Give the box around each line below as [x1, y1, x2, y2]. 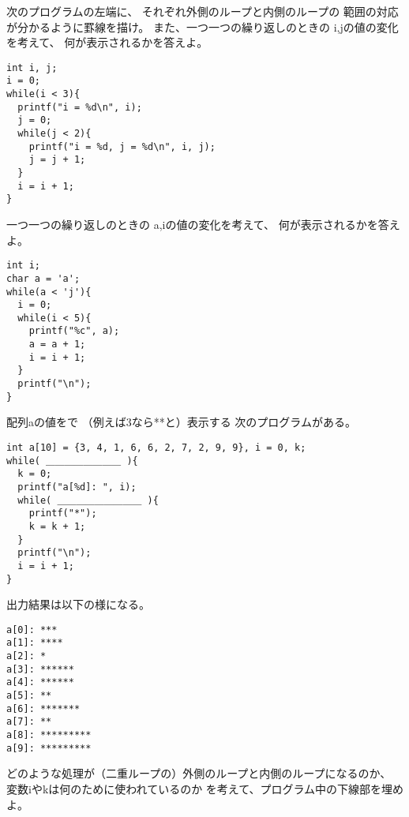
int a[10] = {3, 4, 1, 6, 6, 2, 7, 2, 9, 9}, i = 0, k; [6, 442, 306, 453]
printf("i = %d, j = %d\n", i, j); [28, 141, 216, 152]
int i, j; [6, 62, 58, 73]
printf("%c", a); [28, 325, 120, 337]
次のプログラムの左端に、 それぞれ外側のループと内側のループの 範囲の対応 [6, 3, 399, 19]
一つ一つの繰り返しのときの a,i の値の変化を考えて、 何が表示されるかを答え [6, 216, 400, 232]
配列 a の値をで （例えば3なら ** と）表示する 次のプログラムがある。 [6, 414, 356, 430]
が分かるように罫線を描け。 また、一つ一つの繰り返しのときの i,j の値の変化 [6, 18, 399, 35]
